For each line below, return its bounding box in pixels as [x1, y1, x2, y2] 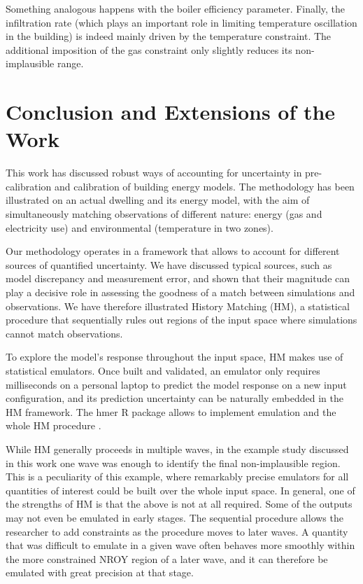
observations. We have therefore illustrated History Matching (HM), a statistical [6, 298, 350, 313]
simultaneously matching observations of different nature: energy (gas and [6, 207, 322, 221]
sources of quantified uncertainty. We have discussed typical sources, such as [6, 257, 332, 272]
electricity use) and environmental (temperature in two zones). [6, 220, 273, 235]
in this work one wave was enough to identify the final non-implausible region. [6, 455, 341, 470]
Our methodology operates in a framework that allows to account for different [6, 244, 340, 258]
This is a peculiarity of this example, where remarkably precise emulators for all [6, 469, 349, 484]
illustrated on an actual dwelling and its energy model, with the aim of [6, 193, 310, 207]
